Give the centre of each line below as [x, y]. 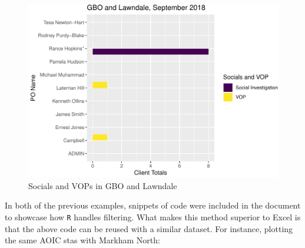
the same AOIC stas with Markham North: [82, 240]
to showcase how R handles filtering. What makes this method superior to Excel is [153, 217]
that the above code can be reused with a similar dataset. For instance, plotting [149, 228]
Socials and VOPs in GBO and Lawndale [103, 185]
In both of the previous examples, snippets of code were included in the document [153, 205]
